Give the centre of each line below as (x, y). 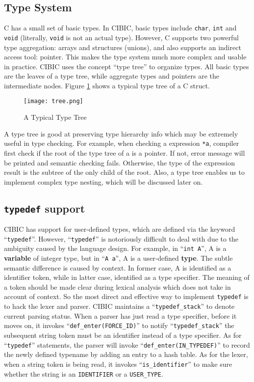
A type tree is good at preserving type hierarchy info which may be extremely (121, 133)
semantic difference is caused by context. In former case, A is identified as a (118, 267)
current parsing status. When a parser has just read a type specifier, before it (120, 315)
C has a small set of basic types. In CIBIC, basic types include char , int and (120, 28)
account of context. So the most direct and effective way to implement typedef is (126, 296)
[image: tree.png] (53, 101)
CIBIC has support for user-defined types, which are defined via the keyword (120, 229)
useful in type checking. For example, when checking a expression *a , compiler (122, 143)
